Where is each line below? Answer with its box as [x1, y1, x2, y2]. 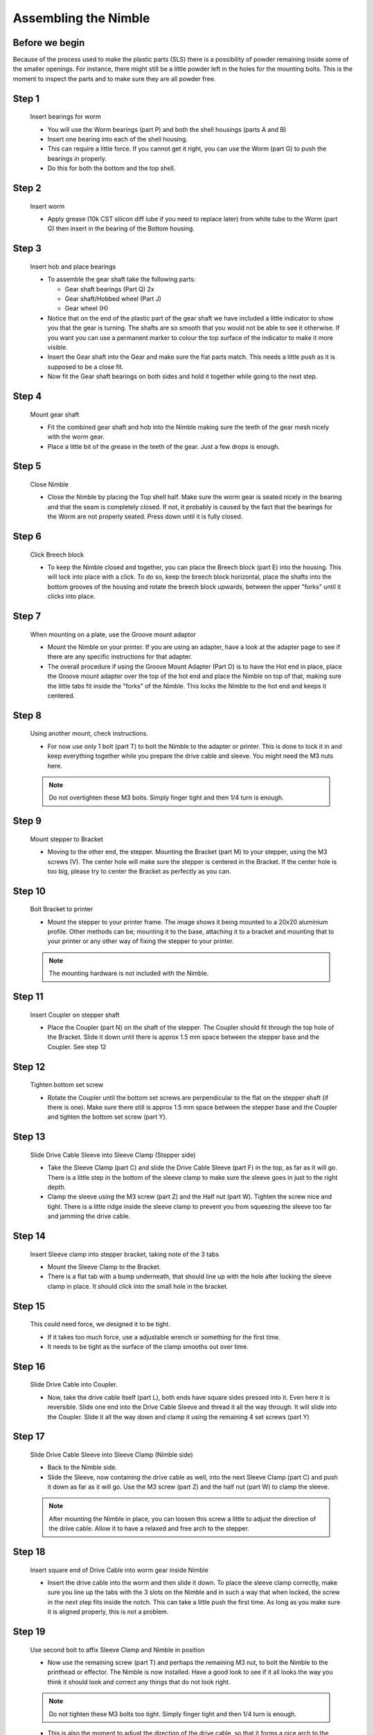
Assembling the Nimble [12, 10, 150, 26]
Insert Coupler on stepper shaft [30, 1010, 120, 1019]
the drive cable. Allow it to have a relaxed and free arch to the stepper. [48, 1524, 249, 1533]
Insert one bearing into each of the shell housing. [47, 135, 188, 144]
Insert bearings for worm [30, 112, 102, 121]
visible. [47, 343, 69, 351]
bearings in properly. [47, 154, 107, 162]
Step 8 [12, 709, 42, 721]
